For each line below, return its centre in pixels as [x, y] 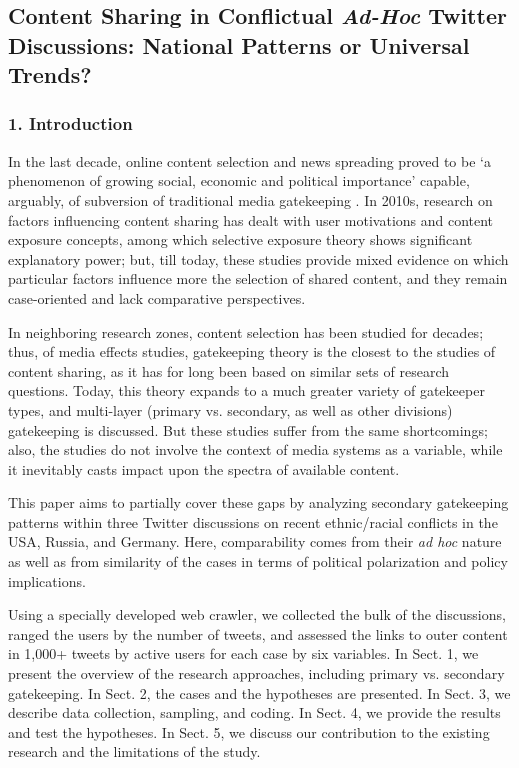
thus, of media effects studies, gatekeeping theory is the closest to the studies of [252, 351]
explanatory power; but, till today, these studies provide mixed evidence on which [258, 258]
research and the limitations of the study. [134, 751]
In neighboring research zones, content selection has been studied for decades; [246, 331]
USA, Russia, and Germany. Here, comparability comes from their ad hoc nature [255, 541]
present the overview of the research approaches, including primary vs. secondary [256, 673]
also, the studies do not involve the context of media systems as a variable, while [255, 449]
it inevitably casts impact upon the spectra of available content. [204, 468]
